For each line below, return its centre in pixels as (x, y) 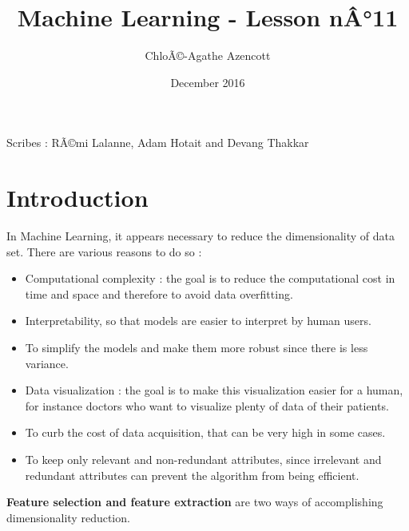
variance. (47, 363)
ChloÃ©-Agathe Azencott (208, 55)
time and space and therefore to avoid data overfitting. (159, 293)
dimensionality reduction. (68, 517)
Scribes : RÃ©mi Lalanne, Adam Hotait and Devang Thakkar (158, 143)
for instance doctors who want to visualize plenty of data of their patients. (207, 405)
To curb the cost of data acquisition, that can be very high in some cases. (205, 432)
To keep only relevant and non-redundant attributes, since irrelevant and (203, 459)
